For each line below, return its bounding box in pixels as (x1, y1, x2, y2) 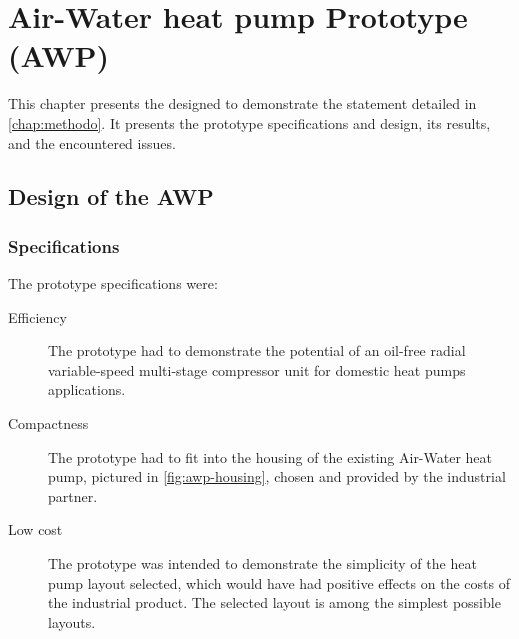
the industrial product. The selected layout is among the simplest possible (48, 592, 501, 613)
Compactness (8, 413, 89, 434)
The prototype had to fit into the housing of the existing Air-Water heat (48, 446, 493, 467)
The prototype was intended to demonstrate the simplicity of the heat (48, 553, 477, 574)
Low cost (8, 519, 63, 540)
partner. (48, 485, 98, 506)
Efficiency (8, 306, 67, 327)
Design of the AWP (8, 181, 214, 212)
